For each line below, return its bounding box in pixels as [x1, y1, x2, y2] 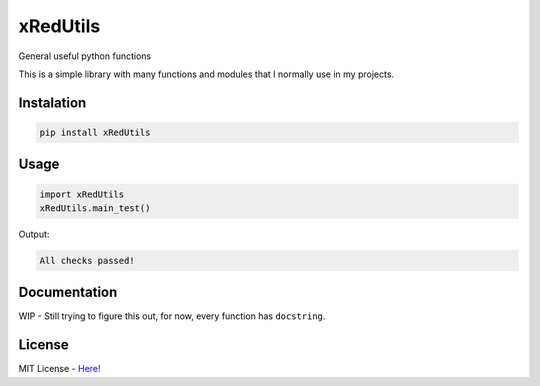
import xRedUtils [39, 188, 125, 200]
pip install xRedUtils [39, 126, 151, 138]
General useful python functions [18, 50, 152, 62]
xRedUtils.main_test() [39, 202, 151, 214]
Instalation [18, 94, 87, 111]
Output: [18, 228, 50, 240]
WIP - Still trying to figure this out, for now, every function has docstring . [18, 310, 326, 322]
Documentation [18, 284, 118, 301]
